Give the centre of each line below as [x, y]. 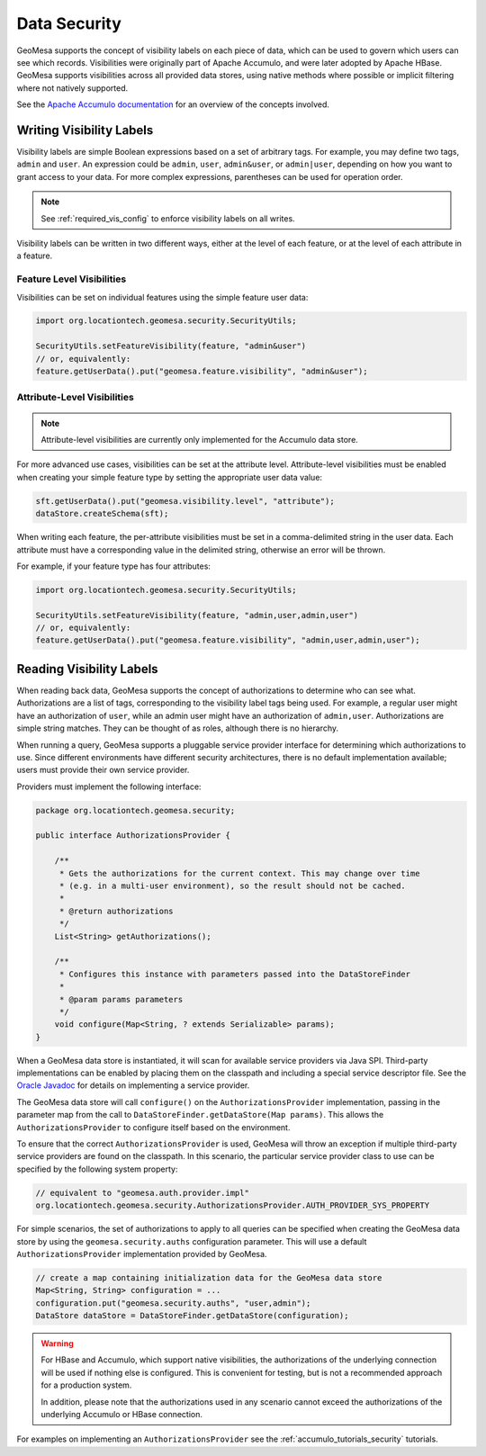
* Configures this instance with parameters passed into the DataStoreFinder [235, 974]
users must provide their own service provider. [103, 770]
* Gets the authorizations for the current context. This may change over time [239, 873]
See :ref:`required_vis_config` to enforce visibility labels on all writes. [168, 218]
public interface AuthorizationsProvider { [133, 836]
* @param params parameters [121, 999]
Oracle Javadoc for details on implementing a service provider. [133, 1085]
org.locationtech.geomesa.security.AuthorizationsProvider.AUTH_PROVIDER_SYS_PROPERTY [233, 1205]
